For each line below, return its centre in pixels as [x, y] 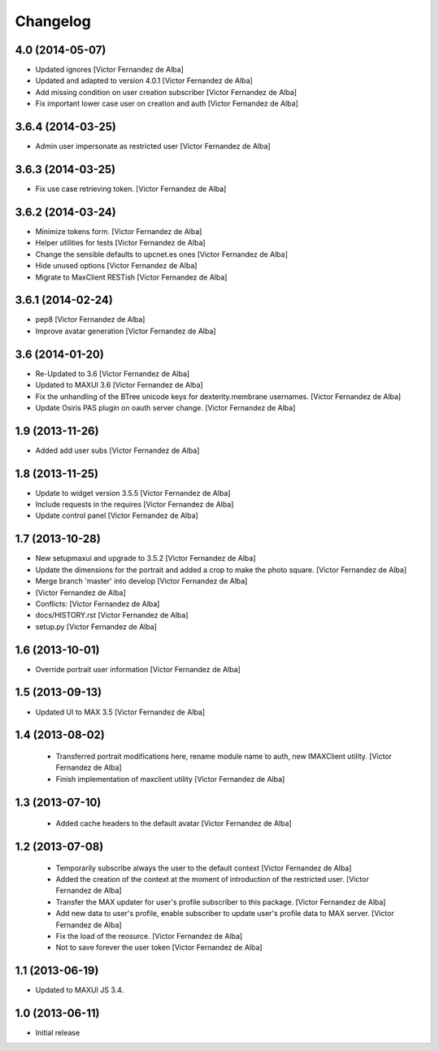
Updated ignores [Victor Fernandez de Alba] [110, 70]
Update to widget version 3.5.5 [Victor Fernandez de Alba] [133, 493]
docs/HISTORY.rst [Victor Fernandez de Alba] [112, 615]
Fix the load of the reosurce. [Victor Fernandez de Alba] [149, 936]
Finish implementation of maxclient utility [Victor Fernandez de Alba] [170, 779]
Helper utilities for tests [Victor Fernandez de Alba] [121, 243]
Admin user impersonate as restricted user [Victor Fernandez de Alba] [153, 146]
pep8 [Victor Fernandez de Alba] [90, 319]
